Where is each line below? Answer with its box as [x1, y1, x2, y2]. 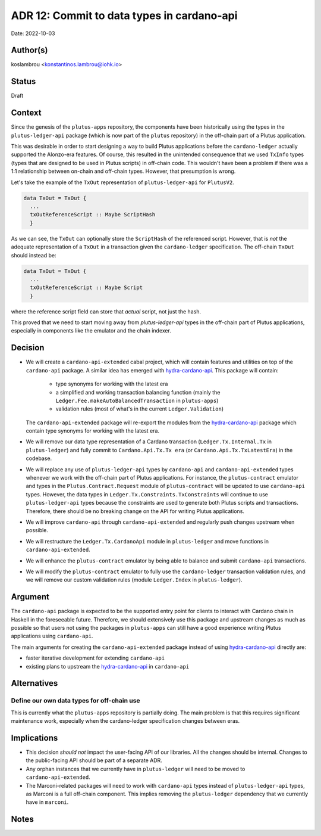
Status [11, 76, 36, 86]
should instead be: [11, 251, 56, 259]
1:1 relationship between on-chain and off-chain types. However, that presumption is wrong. [11, 167, 236, 175]
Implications [11, 733, 58, 743]
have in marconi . [26, 798, 69, 806]
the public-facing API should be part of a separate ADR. [26, 757, 163, 764]
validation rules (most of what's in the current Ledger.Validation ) [55, 405, 224, 412]
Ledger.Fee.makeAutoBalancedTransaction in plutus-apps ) [55, 397, 219, 404]
